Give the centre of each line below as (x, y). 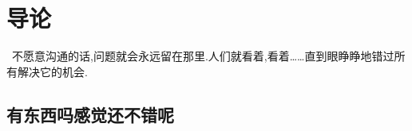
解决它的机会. (52, 71)
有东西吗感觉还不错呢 (90, 114)
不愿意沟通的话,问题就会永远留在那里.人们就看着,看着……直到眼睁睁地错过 (203, 56)
